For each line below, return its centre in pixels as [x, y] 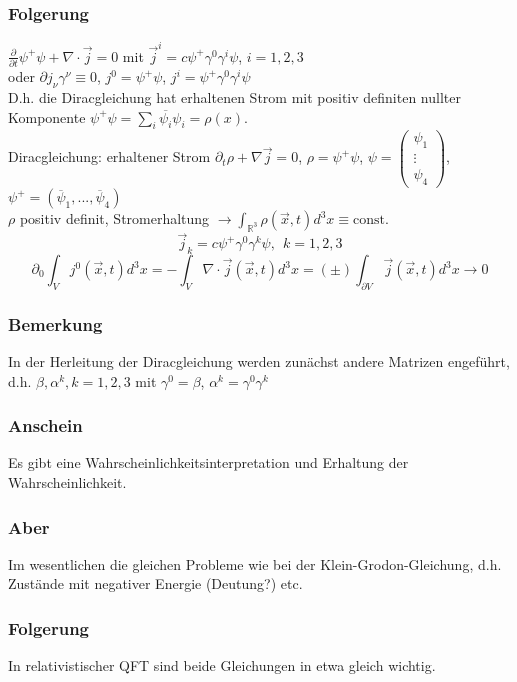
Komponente [47, 116]
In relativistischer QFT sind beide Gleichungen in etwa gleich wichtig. [222, 665]
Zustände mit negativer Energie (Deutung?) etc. [155, 583]
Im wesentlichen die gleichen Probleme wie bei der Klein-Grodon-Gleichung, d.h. [255, 563]
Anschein [45, 425]
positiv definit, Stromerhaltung [114, 218]
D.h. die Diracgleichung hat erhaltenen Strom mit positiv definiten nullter [234, 97]
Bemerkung [55, 323]
